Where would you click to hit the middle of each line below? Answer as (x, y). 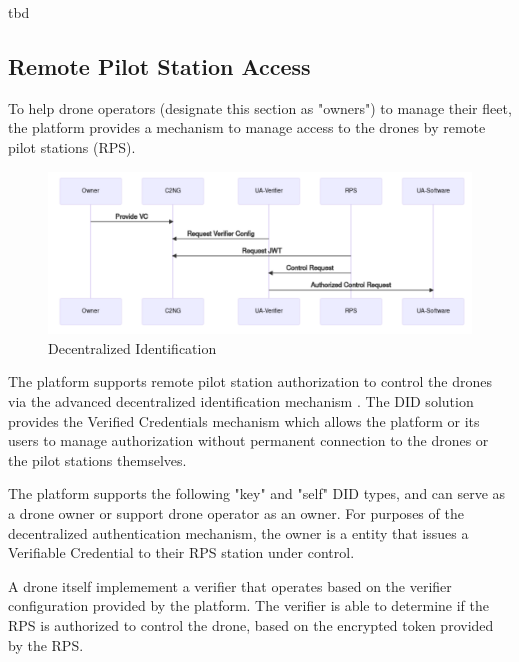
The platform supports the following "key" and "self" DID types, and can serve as (257, 493)
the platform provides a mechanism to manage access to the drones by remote (247, 127)
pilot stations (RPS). (72, 146)
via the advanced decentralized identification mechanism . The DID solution (241, 401)
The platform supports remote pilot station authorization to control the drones (250, 381)
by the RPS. (46, 644)
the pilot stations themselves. (97, 459)
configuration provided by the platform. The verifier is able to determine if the (249, 605)
